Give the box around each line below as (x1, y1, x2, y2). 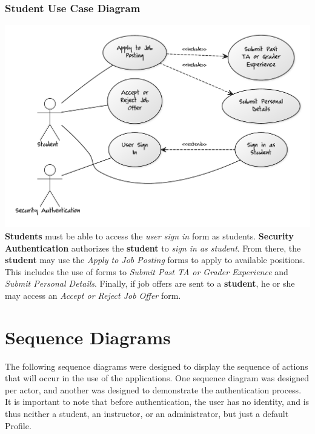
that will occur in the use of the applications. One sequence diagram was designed (5, 372, 310, 384)
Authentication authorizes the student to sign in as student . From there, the (5, 241, 301, 254)
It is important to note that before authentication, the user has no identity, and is (5, 395, 310, 408)
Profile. (5, 419, 31, 432)
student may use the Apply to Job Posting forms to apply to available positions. (5, 253, 305, 266)
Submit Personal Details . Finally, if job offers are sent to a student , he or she (5, 277, 295, 290)
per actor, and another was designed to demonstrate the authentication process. (5, 383, 302, 396)
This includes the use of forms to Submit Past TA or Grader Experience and (5, 265, 288, 278)
